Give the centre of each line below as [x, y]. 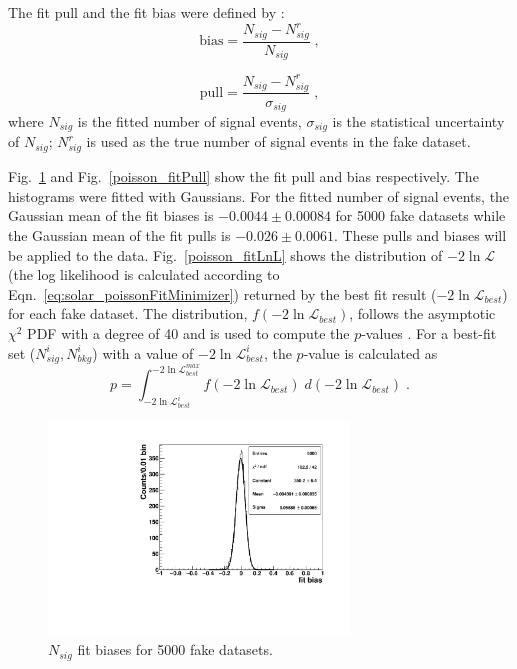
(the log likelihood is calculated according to [144, 274]
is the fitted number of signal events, [189, 121]
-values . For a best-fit [429, 332]
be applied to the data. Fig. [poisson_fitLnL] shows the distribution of [225, 254]
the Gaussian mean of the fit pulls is [119, 235]
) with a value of [143, 352]
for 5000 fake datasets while [420, 215]
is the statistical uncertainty [418, 121]
